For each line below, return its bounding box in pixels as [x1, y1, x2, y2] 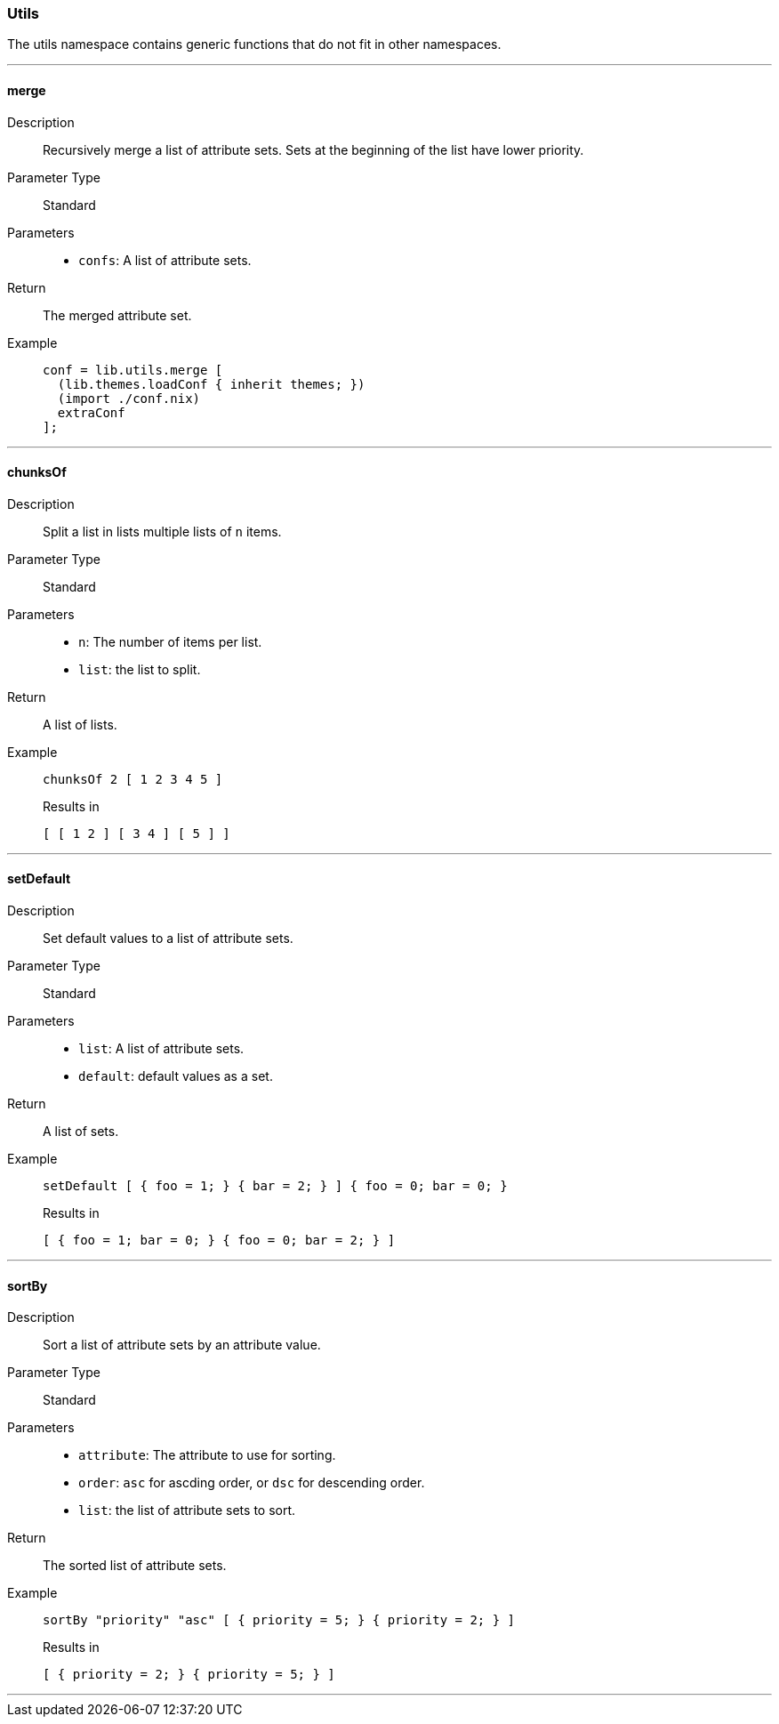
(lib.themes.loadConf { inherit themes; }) [57, 376, 365, 391]
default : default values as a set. [78, 1068, 273, 1084]
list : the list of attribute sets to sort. [78, 1502, 296, 1519]
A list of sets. [43, 1124, 119, 1140]
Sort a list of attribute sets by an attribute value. [43, 1337, 321, 1353]
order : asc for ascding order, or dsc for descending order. [78, 1475, 425, 1491]
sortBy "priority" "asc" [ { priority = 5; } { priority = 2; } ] [43, 1613, 516, 1628]
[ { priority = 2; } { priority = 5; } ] [43, 1667, 335, 1682]
